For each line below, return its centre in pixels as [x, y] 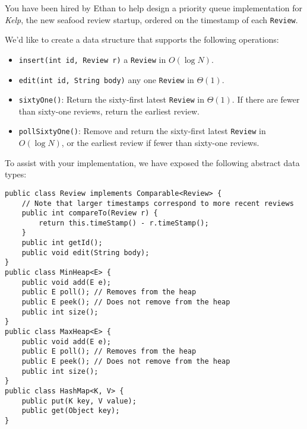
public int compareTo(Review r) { [90, 213]
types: [16, 174]
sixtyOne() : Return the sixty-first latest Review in [112, 99]
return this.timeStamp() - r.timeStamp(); [124, 223]
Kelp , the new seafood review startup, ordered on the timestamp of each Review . [151, 19]
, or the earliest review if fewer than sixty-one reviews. [160, 143]
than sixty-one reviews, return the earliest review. [109, 111]
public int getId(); [62, 243]
